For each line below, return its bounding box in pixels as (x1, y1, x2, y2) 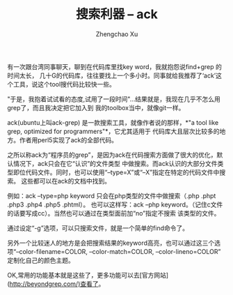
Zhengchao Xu (95, 29, 138, 38)
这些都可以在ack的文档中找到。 (20, 176, 111, 185)
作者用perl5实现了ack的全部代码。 (19, 135, 118, 144)
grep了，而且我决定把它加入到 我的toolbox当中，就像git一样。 (7, 103, 185, 112)
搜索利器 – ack (75, 6, 159, 22)
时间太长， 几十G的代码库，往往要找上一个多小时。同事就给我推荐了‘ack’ (7, 71, 216, 80)
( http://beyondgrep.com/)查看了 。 (7, 280, 105, 288)
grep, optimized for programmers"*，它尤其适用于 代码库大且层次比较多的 (7, 127, 220, 135)
